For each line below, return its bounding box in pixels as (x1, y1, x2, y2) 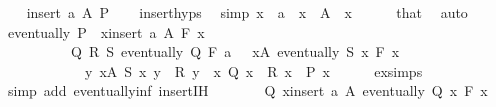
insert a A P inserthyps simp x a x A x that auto (26, 2, 468, 22)
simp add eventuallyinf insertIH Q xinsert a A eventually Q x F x (7, 80, 488, 101)
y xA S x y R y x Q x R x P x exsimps (84, 60, 423, 81)
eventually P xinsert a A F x (7, 21, 205, 42)
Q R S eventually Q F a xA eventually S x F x (70, 41, 400, 62)
